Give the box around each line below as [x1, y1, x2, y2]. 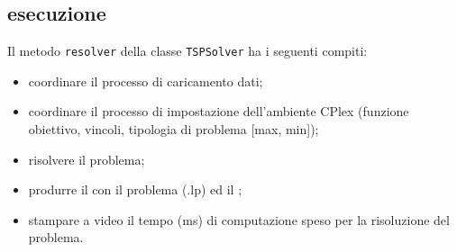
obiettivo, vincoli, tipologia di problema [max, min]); [28, 120, 319, 139]
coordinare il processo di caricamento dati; [28, 71, 263, 90]
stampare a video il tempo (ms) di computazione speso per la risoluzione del [28, 210, 450, 229]
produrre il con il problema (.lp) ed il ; [28, 180, 242, 199]
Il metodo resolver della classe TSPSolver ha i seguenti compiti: [7, 41, 368, 60]
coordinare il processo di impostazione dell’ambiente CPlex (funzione [28, 102, 409, 121]
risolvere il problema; [28, 149, 145, 168]
